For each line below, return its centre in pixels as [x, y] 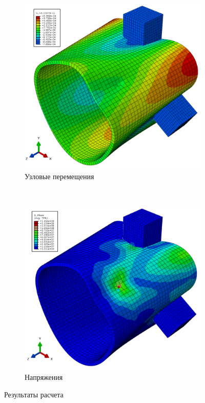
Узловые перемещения [59, 176]
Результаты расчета [34, 394]
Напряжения [44, 377]
